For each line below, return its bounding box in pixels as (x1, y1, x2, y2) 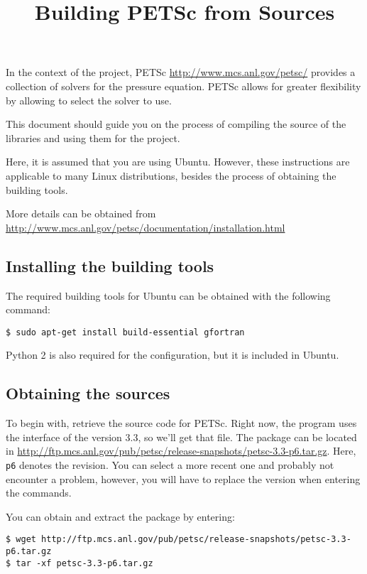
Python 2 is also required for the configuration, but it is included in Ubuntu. (6, 347, 339, 362)
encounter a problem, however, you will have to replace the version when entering (6, 471, 361, 486)
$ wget (6, 534, 36, 545)
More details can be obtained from (6, 206, 156, 221)
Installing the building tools (6, 254, 214, 276)
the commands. (6, 485, 72, 500)
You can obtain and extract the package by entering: (6, 509, 235, 524)
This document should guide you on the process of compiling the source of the (6, 117, 346, 131)
